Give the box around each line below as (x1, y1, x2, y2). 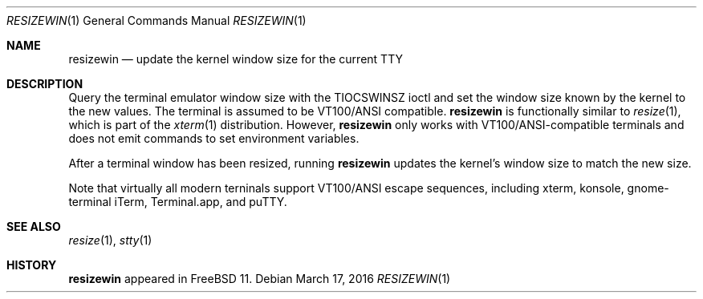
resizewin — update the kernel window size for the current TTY (68, 52, 403, 66)
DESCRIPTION (6, 77, 83, 91)
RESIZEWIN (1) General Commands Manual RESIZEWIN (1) (6, 14, 307, 27)
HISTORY (6, 258, 57, 272)
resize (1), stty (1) (68, 233, 152, 247)
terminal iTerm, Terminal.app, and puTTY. (68, 195, 287, 208)
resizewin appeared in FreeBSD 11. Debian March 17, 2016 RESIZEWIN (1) (68, 272, 451, 285)
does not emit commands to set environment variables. (68, 131, 360, 145)
